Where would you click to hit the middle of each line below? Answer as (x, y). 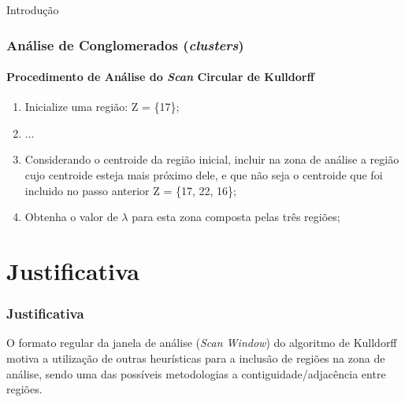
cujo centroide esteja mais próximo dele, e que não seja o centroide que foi (204, 175)
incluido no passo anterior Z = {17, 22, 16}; (130, 190)
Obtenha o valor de (71, 217)
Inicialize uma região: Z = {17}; (102, 107)
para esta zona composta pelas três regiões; (236, 217)
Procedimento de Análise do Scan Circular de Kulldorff (160, 77)
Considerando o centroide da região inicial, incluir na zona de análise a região (212, 159)
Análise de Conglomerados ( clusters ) (125, 44)
